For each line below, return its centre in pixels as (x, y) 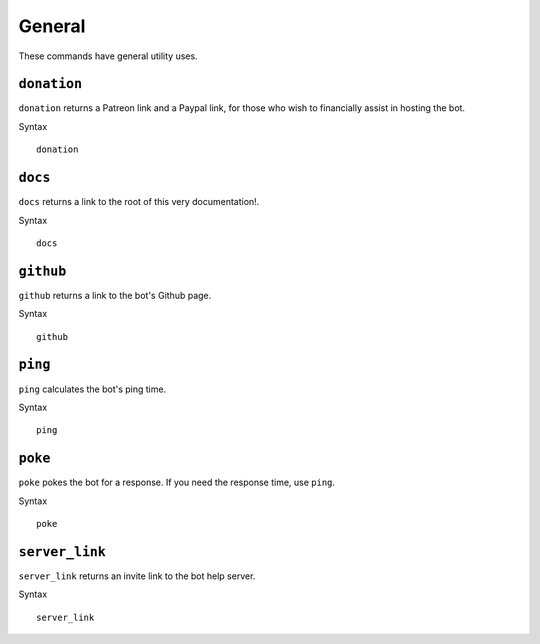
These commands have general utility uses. (108, 56)
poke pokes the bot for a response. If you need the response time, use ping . (176, 482)
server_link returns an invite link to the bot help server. (137, 576)
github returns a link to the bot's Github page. (115, 295)
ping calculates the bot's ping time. (92, 389)
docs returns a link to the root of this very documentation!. (139, 202)
